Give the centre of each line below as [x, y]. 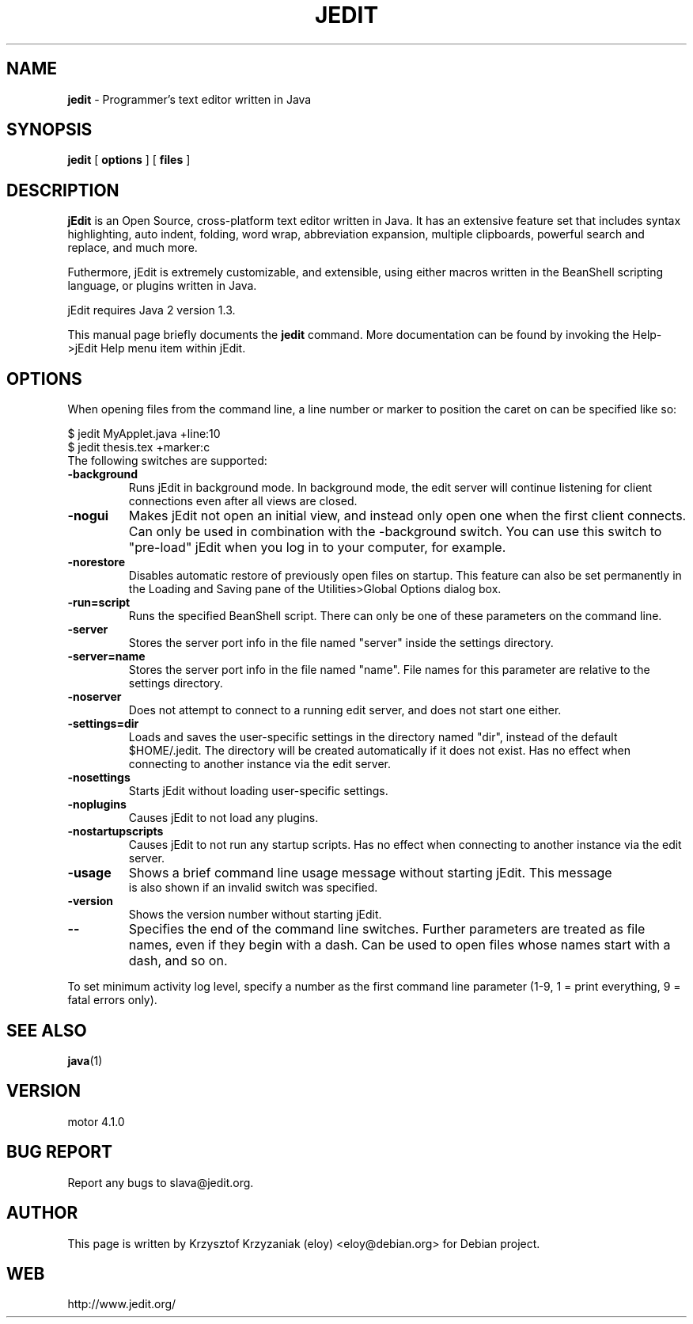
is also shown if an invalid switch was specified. [253, 888]
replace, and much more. [133, 248]
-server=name [106, 656]
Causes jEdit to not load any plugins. [223, 818]
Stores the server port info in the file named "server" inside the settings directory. [341, 643]
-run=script [99, 603]
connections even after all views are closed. [243, 501]
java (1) [85, 1060]
